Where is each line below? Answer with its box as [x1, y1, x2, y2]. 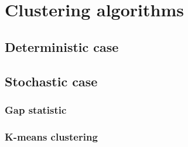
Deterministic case [5, 37, 119, 55]
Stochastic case [5, 72, 98, 90]
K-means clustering [5, 129, 98, 143]
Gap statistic [5, 102, 67, 117]
